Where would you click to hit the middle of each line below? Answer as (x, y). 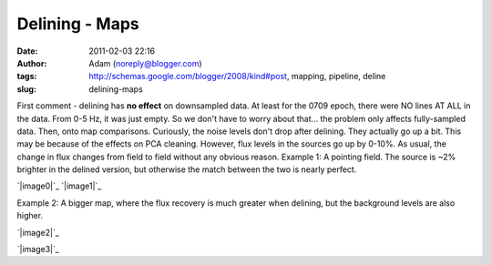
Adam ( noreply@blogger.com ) (145, 63)
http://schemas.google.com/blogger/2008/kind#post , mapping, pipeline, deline (237, 76)
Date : (27, 51)
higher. (30, 216)
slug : (26, 89)
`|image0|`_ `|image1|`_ (59, 186)
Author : (32, 63)
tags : (27, 76)
